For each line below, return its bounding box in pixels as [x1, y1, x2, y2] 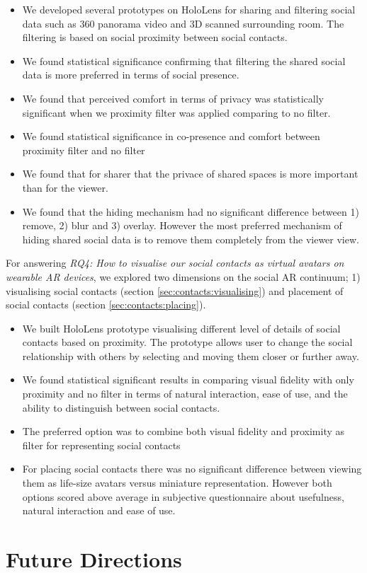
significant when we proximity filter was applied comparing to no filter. [22, 105, 331, 120]
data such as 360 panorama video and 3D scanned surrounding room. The [22, 16, 344, 30]
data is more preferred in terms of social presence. [22, 67, 239, 82]
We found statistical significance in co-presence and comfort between [22, 129, 320, 144]
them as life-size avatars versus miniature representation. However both [22, 475, 332, 490]
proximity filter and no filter [22, 142, 145, 157]
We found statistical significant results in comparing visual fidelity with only [22, 372, 354, 387]
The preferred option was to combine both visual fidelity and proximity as [22, 424, 345, 439]
